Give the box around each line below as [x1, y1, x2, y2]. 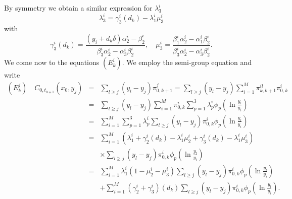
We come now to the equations [4, 57, 100, 68]
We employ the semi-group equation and [126, 57, 252, 68]
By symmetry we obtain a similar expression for [4, 3, 153, 13]
